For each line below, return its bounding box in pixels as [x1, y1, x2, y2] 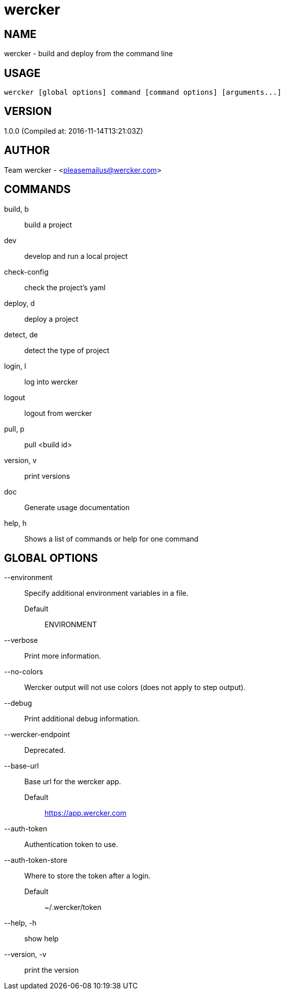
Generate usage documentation [24, 503, 130, 512]
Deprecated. [24, 746, 66, 755]
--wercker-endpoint [4, 730, 70, 739]
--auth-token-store [4, 856, 67, 865]
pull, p [4, 424, 25, 433]
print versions [24, 471, 70, 480]
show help [24, 934, 59, 943]
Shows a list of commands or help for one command [24, 534, 198, 543]
